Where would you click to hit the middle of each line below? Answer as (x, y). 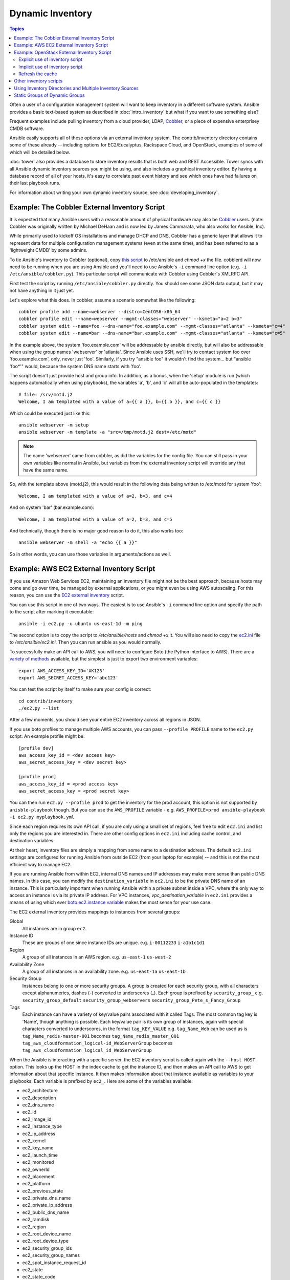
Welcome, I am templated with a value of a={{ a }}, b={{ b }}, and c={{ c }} (120, 402)
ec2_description (39, 1098)
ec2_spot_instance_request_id (54, 1263)
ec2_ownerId (36, 1169)
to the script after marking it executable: (52, 612)
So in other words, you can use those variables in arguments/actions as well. (90, 554)
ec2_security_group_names (51, 1255)
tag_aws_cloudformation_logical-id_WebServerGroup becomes (97, 1043)
